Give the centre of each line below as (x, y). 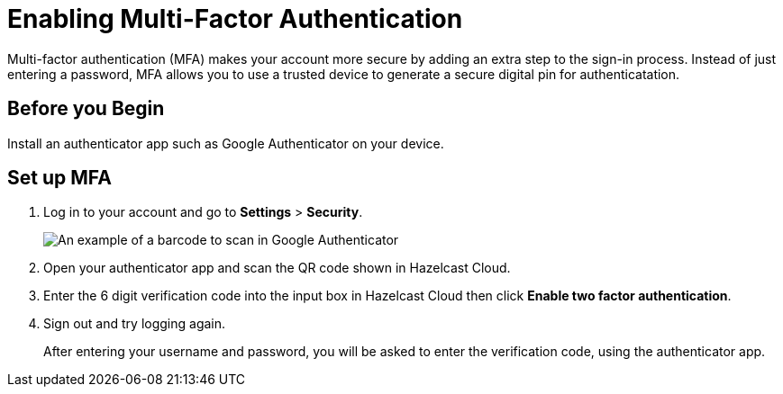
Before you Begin (86, 109)
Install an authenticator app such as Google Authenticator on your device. (226, 143)
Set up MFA (59, 178)
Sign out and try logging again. (135, 324)
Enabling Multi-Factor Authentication (235, 19)
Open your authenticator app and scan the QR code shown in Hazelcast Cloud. (277, 268)
